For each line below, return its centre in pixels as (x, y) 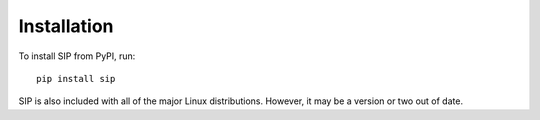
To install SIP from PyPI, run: (77, 56)
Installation (66, 26)
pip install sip (76, 78)
